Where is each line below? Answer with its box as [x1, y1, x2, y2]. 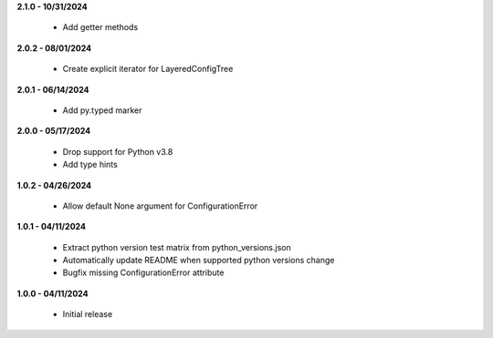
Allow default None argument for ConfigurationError [62, 200, 258, 211]
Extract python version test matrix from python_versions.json [62, 241, 291, 252]
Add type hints [62, 159, 118, 170]
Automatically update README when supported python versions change [62, 255, 335, 266]
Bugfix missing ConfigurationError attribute [62, 267, 225, 278]
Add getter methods [62, 22, 139, 33]
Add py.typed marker [62, 105, 142, 116]
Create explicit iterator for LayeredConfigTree [62, 64, 234, 75]
